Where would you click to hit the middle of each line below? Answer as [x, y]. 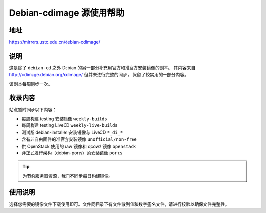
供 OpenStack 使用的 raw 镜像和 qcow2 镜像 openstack [79, 146]
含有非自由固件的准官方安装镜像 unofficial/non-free [79, 139]
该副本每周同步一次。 [31, 84]
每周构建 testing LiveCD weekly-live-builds [69, 125]
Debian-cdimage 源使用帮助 [67, 13]
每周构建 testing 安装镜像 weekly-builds [65, 119]
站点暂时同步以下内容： [33, 109]
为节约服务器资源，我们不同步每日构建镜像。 [68, 176]
